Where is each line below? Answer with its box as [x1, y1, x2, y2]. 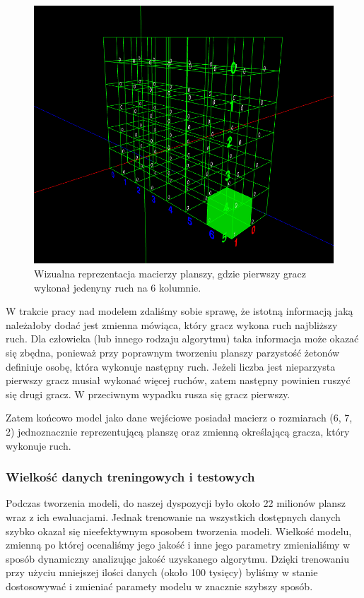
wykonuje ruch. [6, 438, 71, 453]
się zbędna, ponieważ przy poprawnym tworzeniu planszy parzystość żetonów [6, 345, 340, 359]
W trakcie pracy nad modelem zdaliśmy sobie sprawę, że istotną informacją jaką [6, 304, 353, 318]
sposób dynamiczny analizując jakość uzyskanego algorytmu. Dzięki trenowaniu [6, 551, 349, 566]
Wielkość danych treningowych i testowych [6, 468, 255, 486]
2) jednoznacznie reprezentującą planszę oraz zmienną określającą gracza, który [6, 424, 350, 438]
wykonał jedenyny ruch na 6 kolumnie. [34, 280, 201, 294]
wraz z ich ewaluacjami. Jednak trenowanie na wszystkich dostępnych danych [6, 509, 341, 524]
